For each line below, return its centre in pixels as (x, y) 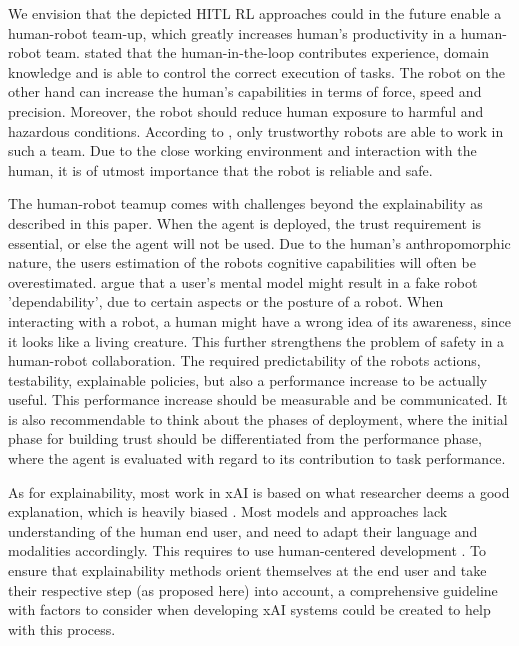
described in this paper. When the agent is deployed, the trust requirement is (245, 222)
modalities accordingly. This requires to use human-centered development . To (247, 550)
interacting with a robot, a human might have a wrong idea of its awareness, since (259, 320)
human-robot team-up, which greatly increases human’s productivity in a (232, 32)
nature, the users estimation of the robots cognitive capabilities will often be (242, 262)
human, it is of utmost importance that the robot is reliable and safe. (220, 169)
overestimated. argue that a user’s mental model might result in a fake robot (243, 281)
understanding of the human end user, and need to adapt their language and (243, 530)
